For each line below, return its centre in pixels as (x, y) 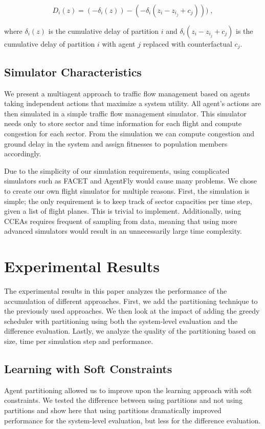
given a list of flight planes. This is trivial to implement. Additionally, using (123, 211)
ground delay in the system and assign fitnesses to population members (116, 143)
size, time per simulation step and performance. (79, 341)
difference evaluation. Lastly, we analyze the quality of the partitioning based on (130, 331)
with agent (119, 44)
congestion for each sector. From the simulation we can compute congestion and (129, 134)
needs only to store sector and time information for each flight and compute (123, 123)
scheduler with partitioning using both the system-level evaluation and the (121, 321)
